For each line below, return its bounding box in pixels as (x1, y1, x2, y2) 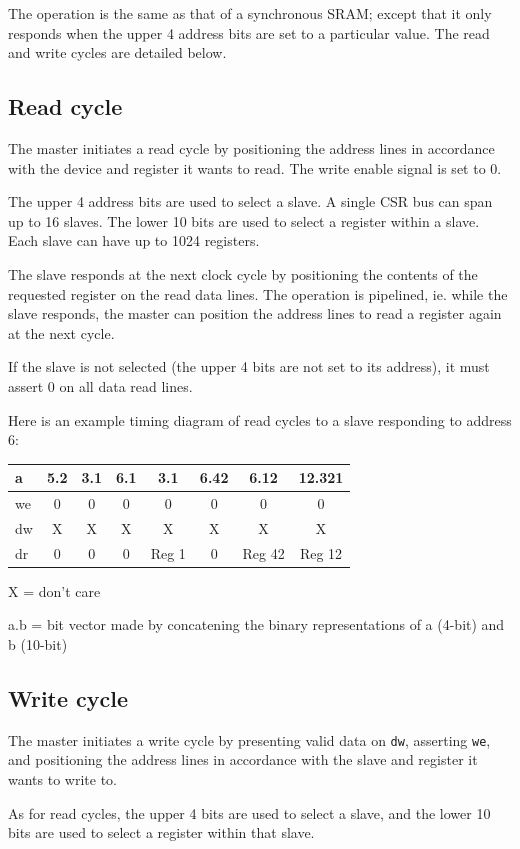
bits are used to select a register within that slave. (8, 822, 315, 843)
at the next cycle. (8, 322, 115, 343)
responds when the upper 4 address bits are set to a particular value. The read (8, 22, 490, 43)
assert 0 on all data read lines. (8, 375, 193, 396)
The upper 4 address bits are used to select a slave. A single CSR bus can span (8, 191, 493, 212)
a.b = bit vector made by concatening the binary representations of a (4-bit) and (8, 614, 505, 635)
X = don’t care (8, 580, 101, 601)
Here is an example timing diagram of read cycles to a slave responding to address (8, 409, 512, 430)
